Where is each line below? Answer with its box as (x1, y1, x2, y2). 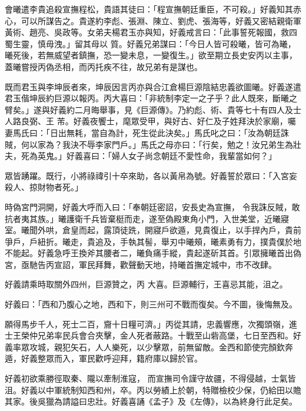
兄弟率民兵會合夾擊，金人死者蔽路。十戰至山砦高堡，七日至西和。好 (37, 329, 301, 342)
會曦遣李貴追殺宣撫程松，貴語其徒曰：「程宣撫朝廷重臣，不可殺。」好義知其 (5, 3, 293, 15)
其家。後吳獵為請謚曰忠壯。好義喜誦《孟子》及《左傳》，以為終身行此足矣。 (5, 395, 297, 407)
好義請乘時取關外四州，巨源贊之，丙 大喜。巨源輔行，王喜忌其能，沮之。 (5, 278, 288, 290)
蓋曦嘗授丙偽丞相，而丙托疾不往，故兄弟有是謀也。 (5, 60, 202, 72)
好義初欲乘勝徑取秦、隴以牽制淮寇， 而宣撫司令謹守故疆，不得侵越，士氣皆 (5, 372, 296, 385)
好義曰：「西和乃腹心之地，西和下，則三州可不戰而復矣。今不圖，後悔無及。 (5, 298, 297, 310)
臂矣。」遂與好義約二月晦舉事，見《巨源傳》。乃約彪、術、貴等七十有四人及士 (5, 103, 301, 115)
